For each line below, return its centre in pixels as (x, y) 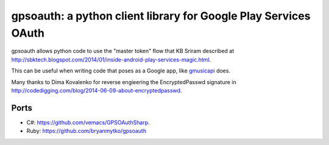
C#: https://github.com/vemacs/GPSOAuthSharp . (88, 122)
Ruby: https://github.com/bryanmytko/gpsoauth (86, 131)
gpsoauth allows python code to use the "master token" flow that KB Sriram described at (123, 51)
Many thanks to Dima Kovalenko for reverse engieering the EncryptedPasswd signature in (124, 82)
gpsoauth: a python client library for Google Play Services (161, 16)
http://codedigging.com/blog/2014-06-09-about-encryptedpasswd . (97, 90)
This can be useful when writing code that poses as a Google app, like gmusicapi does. (121, 71)
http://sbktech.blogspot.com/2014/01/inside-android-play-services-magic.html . (111, 59)
